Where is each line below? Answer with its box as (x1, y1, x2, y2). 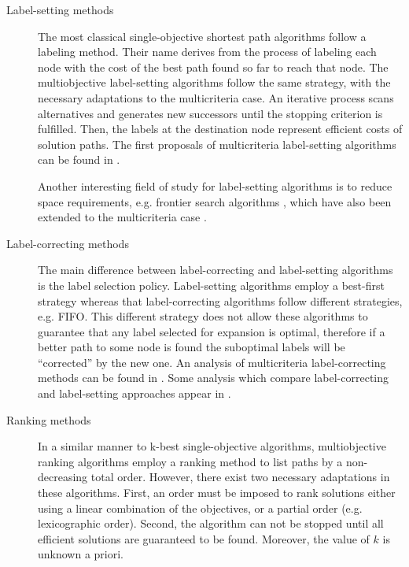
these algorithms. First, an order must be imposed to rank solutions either (38, 484, 396, 501)
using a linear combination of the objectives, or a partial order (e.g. (38, 499, 363, 516)
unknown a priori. (38, 546, 124, 562)
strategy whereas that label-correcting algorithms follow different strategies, (38, 292, 403, 309)
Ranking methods (6, 411, 91, 428)
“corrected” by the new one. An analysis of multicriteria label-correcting (38, 354, 386, 370)
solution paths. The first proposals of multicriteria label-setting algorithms (38, 135, 396, 152)
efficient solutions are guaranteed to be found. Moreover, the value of (38, 530, 370, 547)
